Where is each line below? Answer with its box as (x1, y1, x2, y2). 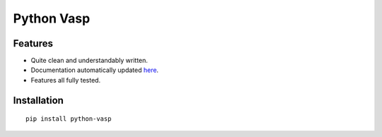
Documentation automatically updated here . (30, 66, 159, 74)
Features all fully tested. (30, 76, 101, 84)
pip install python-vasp (25, 115, 112, 123)
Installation (13, 94, 64, 106)
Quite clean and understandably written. (30, 56, 149, 65)
